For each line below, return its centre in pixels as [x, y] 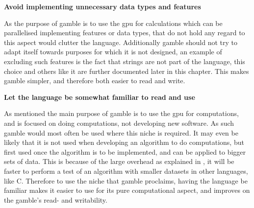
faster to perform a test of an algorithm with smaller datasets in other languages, [126, 171]
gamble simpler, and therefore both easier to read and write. [95, 81]
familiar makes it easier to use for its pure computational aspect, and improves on [127, 190]
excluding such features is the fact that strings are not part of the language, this [125, 61]
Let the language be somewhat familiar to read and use [100, 97]
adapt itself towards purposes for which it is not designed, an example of [113, 52]
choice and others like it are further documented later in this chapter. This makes [127, 71]
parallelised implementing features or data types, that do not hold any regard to [125, 33]
